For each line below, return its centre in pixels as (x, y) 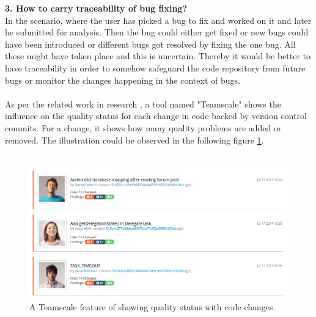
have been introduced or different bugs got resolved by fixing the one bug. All (150, 44)
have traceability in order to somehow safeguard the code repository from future (155, 67)
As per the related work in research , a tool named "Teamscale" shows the (143, 104)
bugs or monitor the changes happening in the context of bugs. (123, 80)
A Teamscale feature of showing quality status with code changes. (152, 307)
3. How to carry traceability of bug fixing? (96, 8)
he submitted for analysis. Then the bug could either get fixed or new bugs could (157, 32)
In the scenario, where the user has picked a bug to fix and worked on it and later (158, 20)
